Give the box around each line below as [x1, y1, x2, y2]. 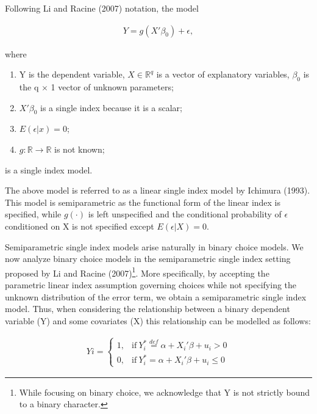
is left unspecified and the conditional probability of [88, 208, 282, 220]
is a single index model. [5, 163, 93, 176]
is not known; [54, 143, 105, 155]
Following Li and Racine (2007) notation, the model [5, 2, 199, 14]
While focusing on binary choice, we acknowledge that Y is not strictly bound [19, 385, 310, 398]
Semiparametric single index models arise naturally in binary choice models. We [5, 240, 304, 253]
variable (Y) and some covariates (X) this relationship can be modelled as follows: [5, 314, 311, 327]
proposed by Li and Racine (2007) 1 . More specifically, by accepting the [5, 264, 269, 279]
